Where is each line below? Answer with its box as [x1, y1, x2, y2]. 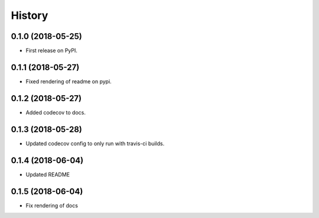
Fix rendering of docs [25, 201, 78, 209]
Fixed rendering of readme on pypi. [25, 77, 112, 85]
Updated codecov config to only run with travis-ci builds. [25, 139, 165, 147]
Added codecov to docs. [25, 109, 86, 116]
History [11, 9, 48, 22]
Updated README [25, 171, 70, 178]
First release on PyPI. [25, 47, 78, 54]
